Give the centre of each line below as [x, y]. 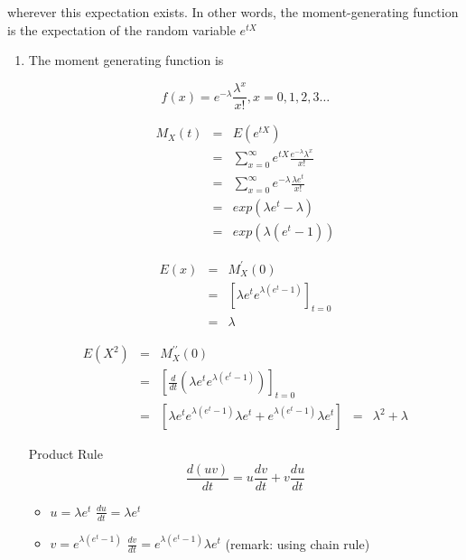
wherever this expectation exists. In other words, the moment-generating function [233, 12]
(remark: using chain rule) [298, 543]
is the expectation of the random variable [121, 29]
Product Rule [65, 454]
